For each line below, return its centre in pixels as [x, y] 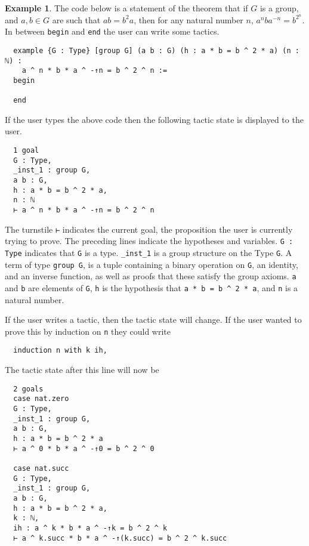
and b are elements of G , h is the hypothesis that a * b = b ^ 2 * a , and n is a [152, 287]
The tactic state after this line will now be [82, 370]
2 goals [28, 389]
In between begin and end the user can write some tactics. [112, 31]
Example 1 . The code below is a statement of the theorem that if [126, 8]
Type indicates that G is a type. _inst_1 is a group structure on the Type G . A [149, 252]
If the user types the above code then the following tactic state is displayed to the [154, 119]
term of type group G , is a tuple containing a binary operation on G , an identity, [152, 264]
